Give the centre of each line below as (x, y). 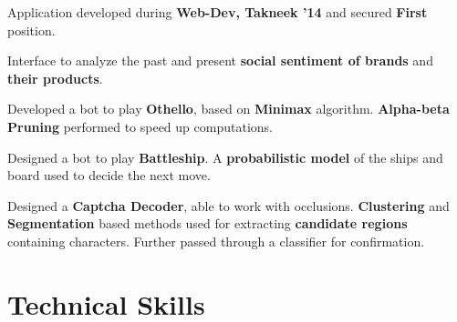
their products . (55, 78)
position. (31, 30)
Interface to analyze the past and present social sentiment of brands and (220, 60)
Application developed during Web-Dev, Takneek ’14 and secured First (218, 12)
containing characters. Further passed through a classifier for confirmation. (216, 241)
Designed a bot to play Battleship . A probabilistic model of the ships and (225, 157)
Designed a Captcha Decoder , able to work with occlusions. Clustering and (228, 205)
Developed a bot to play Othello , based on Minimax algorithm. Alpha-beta (228, 109)
